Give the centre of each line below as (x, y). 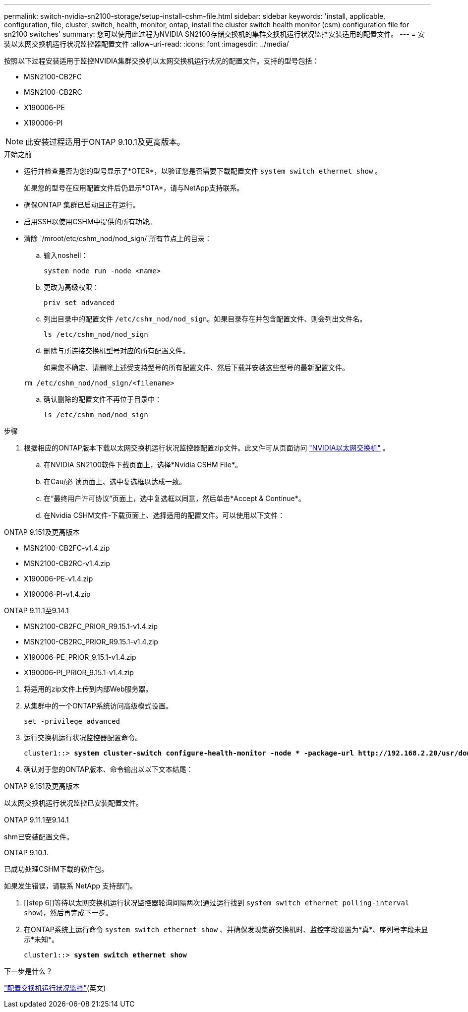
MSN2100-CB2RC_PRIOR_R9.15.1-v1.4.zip (91, 642)
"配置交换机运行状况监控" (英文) (55, 988)
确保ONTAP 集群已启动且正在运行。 (82, 205)
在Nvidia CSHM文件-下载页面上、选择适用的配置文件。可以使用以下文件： (164, 515)
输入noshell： (66, 255)
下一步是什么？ (28, 971)
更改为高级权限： (71, 287)
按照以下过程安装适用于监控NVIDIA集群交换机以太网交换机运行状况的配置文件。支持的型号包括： (162, 61)
